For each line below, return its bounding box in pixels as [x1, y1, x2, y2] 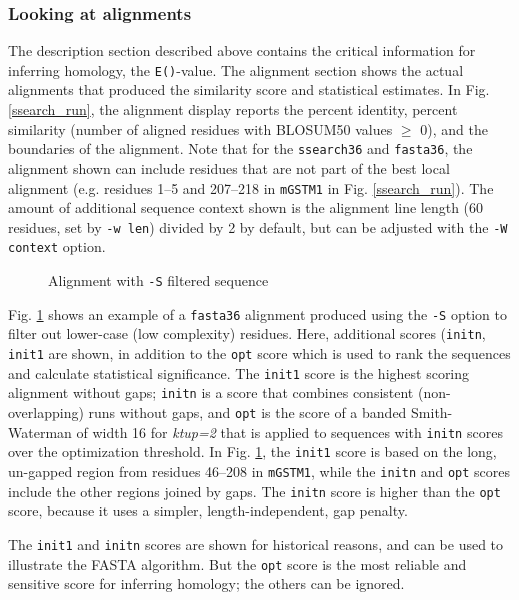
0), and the [420, 118, 488, 139]
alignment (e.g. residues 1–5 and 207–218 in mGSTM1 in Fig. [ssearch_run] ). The [8, 177, 494, 198]
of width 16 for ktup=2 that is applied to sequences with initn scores [76, 421, 503, 442]
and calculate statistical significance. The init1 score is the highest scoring [8, 362, 470, 383]
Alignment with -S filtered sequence [48, 270, 269, 291]
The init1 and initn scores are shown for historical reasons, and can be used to [8, 533, 504, 554]
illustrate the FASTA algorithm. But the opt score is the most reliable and [8, 553, 467, 574]
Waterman [8, 421, 72, 442]
